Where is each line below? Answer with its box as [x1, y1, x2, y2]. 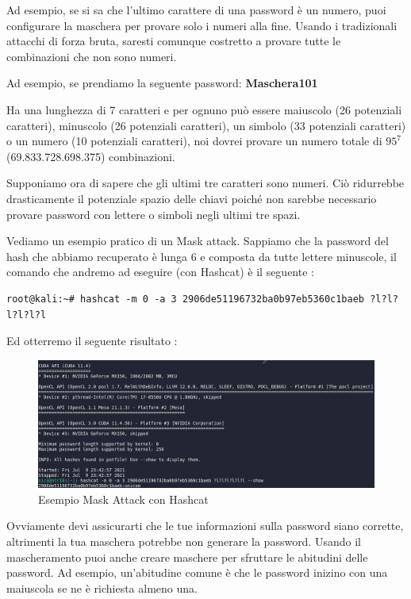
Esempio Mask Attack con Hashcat [38, 490, 209, 507]
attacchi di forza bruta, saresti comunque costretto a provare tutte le [6, 33, 341, 49]
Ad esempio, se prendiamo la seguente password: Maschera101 [6, 75, 318, 91]
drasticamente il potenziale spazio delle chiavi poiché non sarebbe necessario [6, 190, 377, 206]
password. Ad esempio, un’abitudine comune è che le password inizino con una [6, 564, 388, 581]
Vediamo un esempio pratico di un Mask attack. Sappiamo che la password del [6, 232, 389, 249]
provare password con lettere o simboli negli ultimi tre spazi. [6, 205, 301, 222]
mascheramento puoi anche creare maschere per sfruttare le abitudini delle [6, 548, 368, 565]
